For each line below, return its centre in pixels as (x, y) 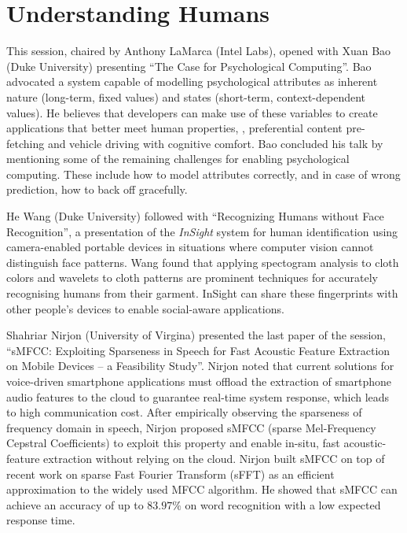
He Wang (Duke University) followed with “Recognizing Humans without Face (195, 216)
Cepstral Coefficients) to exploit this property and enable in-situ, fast (173, 443)
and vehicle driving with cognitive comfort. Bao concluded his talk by (215, 143)
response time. (41, 520)
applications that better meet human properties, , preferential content (174, 128)
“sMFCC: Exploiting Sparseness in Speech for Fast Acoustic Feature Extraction (198, 350)
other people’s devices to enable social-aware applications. (145, 308)
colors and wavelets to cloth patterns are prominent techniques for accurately (192, 278)
